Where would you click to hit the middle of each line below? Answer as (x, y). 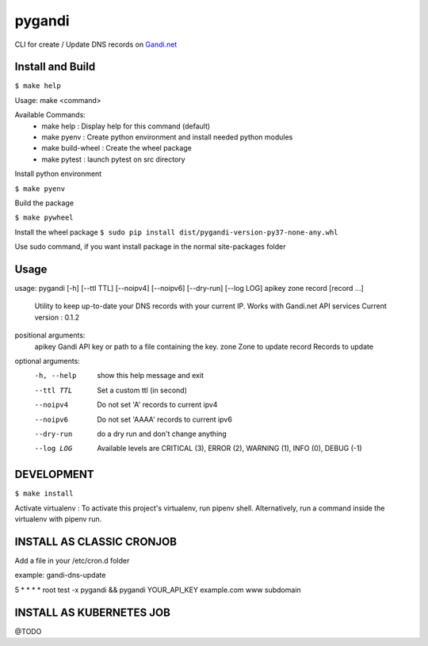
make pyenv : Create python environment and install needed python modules (167, 137)
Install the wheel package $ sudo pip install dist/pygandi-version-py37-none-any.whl (176, 232)
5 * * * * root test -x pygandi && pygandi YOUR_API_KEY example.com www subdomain (158, 590)
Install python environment (58, 174)
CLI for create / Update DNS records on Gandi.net (96, 44)
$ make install (44, 494)
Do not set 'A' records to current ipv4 (157, 405)
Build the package (44, 203)
